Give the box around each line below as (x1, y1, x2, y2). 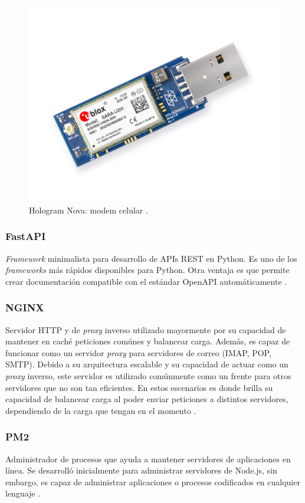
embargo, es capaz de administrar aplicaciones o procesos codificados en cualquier (5, 475, 300, 488)
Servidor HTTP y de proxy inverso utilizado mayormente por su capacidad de (5, 323, 286, 336)
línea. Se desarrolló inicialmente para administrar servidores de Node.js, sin (5, 464, 277, 476)
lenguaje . (5, 487, 41, 499)
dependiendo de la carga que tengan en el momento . (5, 404, 196, 416)
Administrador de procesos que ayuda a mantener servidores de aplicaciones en (5, 452, 291, 465)
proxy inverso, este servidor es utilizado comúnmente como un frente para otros (5, 369, 291, 382)
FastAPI (5, 229, 46, 244)
